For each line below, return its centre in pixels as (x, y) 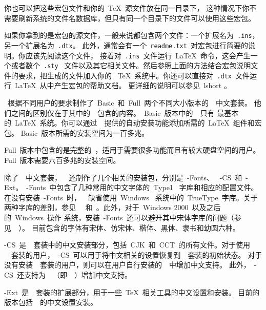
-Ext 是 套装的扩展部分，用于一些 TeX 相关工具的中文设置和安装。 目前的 (132, 292)
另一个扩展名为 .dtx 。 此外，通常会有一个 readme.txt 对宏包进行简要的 (126, 45)
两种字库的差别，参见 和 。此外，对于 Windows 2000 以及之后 (112, 207)
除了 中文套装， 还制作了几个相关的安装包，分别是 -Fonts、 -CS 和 (123, 177)
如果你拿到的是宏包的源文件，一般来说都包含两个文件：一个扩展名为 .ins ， (132, 35)
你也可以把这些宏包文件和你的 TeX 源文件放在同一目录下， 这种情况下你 (127, 8)
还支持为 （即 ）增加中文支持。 (74, 274)
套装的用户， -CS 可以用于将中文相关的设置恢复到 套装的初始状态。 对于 (137, 254)
